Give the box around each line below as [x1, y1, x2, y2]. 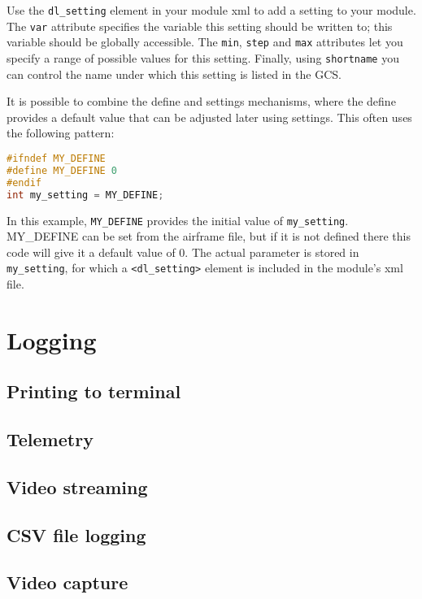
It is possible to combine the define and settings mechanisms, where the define [7, 93, 396, 110]
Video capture [7, 570, 128, 595]
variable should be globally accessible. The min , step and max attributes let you [7, 33, 403, 50]
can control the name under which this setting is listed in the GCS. [7, 65, 342, 82]
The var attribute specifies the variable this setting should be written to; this [7, 17, 393, 34]
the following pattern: [7, 124, 115, 141]
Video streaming [7, 474, 148, 499]
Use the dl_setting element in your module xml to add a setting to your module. [7, 2, 416, 18]
